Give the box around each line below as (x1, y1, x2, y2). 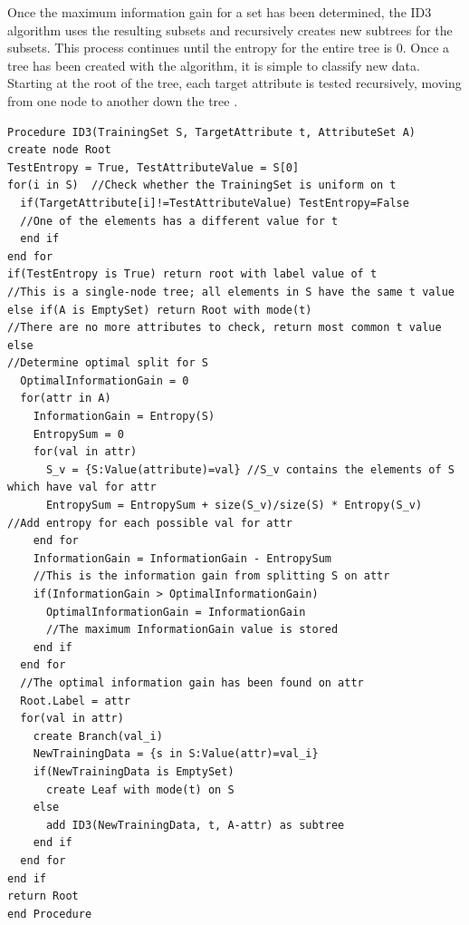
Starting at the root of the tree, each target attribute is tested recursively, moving (7, 73, 462, 92)
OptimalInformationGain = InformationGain (45, 605, 306, 618)
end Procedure (7, 907, 92, 920)
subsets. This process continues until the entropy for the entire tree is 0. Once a (7, 38, 450, 57)
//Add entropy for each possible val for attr (7, 516, 292, 530)
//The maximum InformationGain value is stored (45, 623, 339, 637)
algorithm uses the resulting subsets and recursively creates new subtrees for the (7, 20, 453, 39)
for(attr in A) (20, 392, 111, 405)
